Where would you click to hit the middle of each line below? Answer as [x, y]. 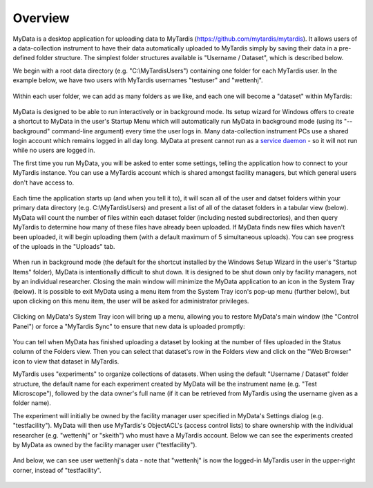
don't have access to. [44, 182]
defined [24, 58]
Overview [41, 18]
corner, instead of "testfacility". [57, 470]
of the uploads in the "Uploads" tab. [64, 246]
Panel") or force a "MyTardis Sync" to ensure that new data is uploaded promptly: [129, 326]
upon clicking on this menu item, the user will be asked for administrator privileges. [131, 301]
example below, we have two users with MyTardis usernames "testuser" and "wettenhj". [138, 80]
